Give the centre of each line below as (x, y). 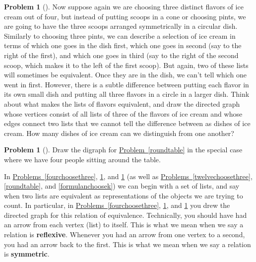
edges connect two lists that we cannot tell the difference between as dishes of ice (127, 123)
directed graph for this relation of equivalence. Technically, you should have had (126, 215)
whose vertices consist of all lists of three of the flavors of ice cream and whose (123, 113)
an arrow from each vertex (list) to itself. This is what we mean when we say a (124, 225)
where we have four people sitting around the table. (82, 159)
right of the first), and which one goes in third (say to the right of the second (121, 55)
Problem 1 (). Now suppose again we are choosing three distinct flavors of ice (124, 6)
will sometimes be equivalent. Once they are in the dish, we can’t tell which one (126, 75)
